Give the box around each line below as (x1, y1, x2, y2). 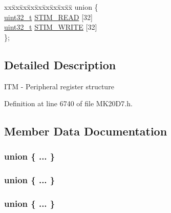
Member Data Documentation (4, 123, 167, 139)
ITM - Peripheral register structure (4, 81, 114, 91)
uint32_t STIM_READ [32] (4, 11, 93, 22)
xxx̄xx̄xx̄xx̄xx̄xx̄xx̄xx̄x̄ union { (4, 2, 98, 12)
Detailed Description (4, 56, 116, 72)
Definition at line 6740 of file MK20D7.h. (4, 98, 133, 109)
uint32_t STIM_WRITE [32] (4, 22, 97, 32)
